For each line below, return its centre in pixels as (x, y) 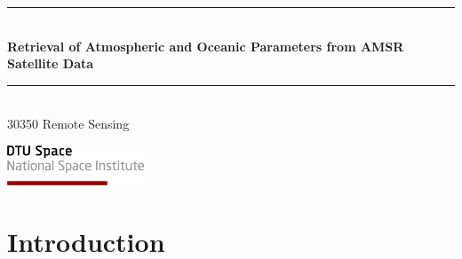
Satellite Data (51, 63)
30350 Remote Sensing (68, 124)
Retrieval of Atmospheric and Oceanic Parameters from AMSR (206, 46)
